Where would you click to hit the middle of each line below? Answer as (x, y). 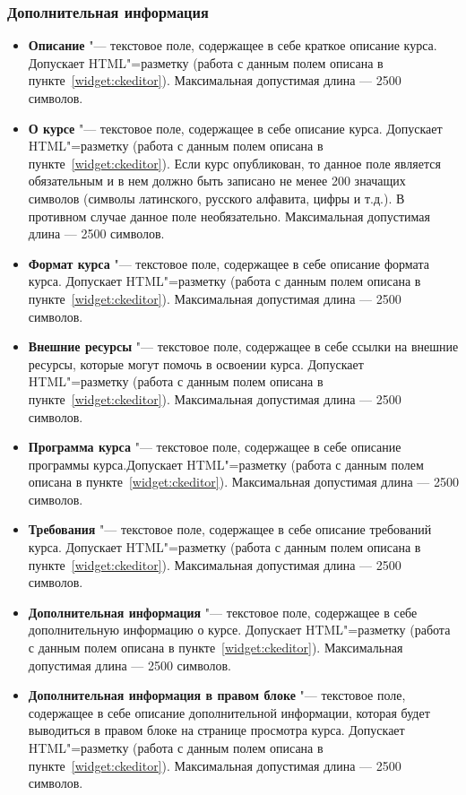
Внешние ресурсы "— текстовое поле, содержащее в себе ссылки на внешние (243, 346)
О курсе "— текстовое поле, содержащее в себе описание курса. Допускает (235, 128)
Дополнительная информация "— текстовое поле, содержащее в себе (223, 612)
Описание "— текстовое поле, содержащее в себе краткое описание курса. (233, 45)
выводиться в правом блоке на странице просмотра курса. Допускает (216, 730)
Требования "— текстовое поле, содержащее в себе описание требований (230, 529)
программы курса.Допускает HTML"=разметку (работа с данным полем (226, 464)
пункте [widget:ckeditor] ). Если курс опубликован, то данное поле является (234, 163)
